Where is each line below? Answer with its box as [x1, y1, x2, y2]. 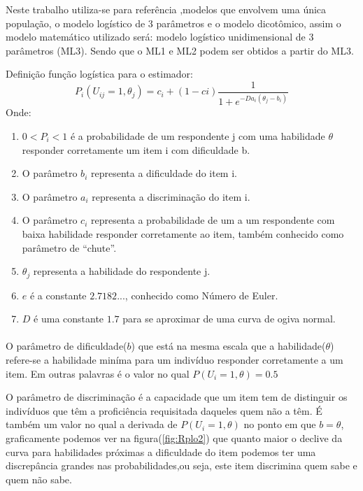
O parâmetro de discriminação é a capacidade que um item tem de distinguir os [6, 390, 348, 404]
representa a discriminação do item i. [92, 189, 250, 204]
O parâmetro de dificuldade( [6, 339, 127, 353]
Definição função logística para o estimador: [6, 66, 193, 81]
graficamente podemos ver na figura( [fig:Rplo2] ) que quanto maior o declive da [6, 430, 343, 445]
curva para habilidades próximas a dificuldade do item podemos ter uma [6, 444, 316, 459]
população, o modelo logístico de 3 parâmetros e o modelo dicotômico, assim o [6, 15, 341, 30]
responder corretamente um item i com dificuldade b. [22, 142, 250, 157]
